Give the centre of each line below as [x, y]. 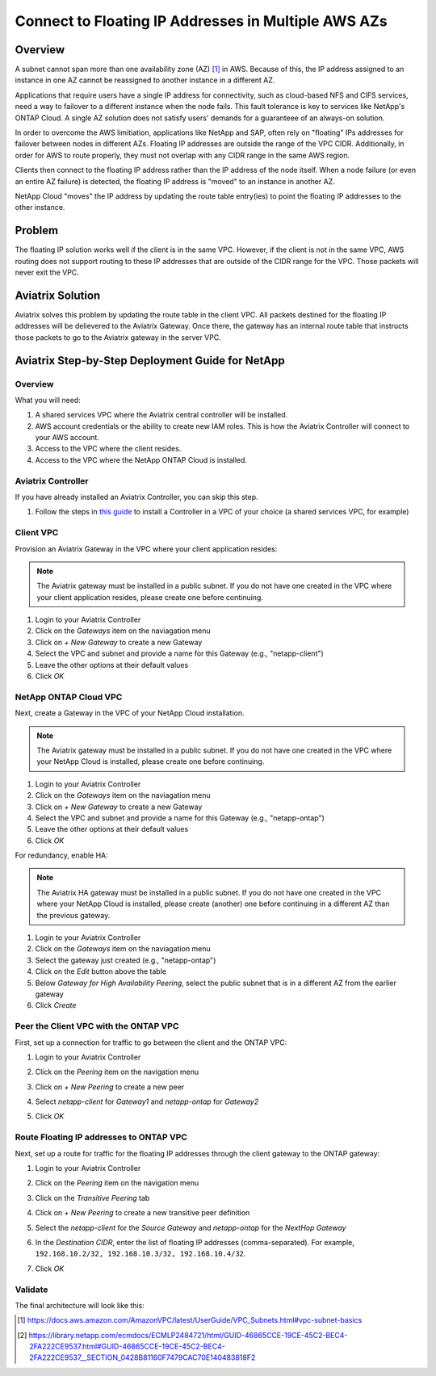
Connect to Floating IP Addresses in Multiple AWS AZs [201, 21]
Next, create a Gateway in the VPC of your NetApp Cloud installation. [130, 713]
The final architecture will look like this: [80, 1305]
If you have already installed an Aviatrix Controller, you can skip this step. [136, 497]
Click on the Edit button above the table [101, 971]
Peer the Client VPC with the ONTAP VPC [97, 1026]
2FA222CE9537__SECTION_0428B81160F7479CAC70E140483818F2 [143, 1357]
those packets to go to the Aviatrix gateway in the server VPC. [118, 337]
